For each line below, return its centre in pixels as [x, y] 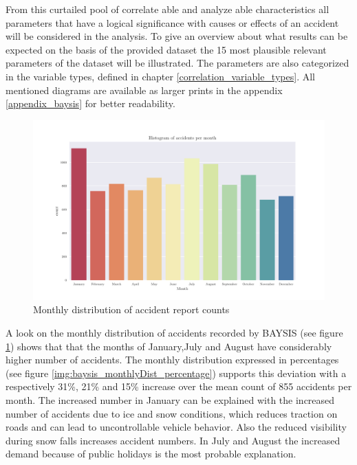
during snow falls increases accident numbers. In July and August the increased [173, 440]
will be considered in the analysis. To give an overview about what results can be [177, 36]
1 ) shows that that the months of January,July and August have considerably [169, 346]
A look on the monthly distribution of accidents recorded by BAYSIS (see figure [174, 333]
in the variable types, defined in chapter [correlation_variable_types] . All [160, 76]
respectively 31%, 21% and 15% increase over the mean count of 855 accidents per [179, 386]
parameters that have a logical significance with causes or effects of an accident [172, 22]
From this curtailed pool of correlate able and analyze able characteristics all [167, 9]
